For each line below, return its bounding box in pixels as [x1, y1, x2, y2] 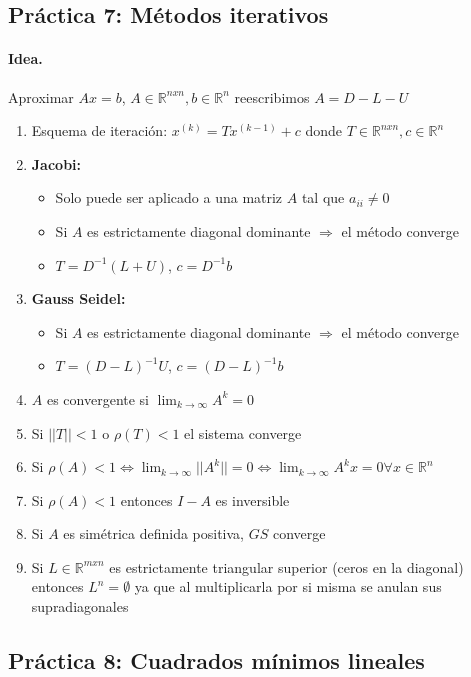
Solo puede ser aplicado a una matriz [55, 187, 283, 208]
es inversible [215, 489, 290, 510]
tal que [301, 187, 345, 208]
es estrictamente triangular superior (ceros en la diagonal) [109, 556, 464, 577]
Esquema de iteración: [31, 120, 168, 141]
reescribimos [234, 86, 310, 107]
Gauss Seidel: [31, 288, 126, 309]
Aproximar [8, 86, 74, 107]
